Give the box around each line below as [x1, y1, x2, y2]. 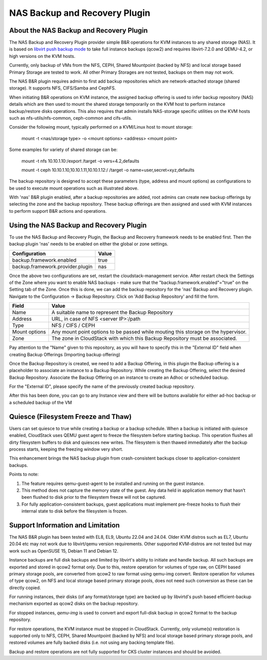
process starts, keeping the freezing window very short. [9, 446, 124, 452]
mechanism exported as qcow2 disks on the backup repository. [9, 601, 139, 607]
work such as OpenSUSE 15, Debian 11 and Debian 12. [9, 548, 119, 554]
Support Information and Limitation [9, 521, 120, 529]
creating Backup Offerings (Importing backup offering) [9, 351, 121, 357]
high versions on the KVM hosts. [9, 53, 76, 59]
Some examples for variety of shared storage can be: [9, 146, 118, 153]
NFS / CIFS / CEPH [51, 322, 95, 329]
